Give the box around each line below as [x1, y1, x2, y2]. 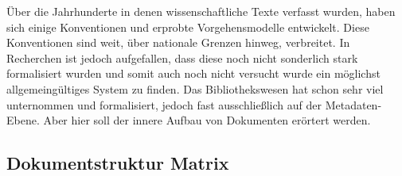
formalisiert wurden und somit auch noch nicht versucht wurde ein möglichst [6, 65, 381, 82]
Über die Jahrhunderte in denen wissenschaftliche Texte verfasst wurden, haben [6, 3, 396, 19]
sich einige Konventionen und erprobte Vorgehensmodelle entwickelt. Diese [6, 18, 369, 35]
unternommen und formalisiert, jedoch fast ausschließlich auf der [6, 96, 322, 113]
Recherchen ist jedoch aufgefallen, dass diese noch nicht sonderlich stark [6, 49, 358, 66]
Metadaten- [325, 96, 382, 113]
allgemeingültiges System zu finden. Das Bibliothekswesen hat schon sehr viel [6, 80, 384, 97]
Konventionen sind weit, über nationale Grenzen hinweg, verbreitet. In [6, 34, 350, 51]
